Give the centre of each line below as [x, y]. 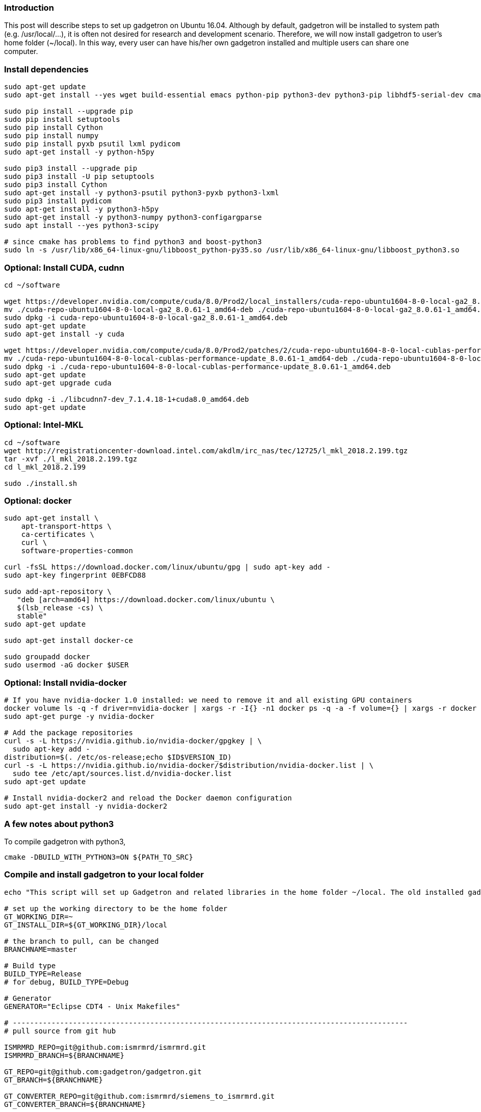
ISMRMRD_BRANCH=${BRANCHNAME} [64, 1055]
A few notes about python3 [59, 824]
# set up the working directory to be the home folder [116, 908]
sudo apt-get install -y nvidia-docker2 [86, 806]
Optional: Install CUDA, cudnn [64, 267]
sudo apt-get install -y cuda [64, 334]
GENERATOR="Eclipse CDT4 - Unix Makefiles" [92, 1006]
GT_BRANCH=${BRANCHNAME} [54, 1080]
